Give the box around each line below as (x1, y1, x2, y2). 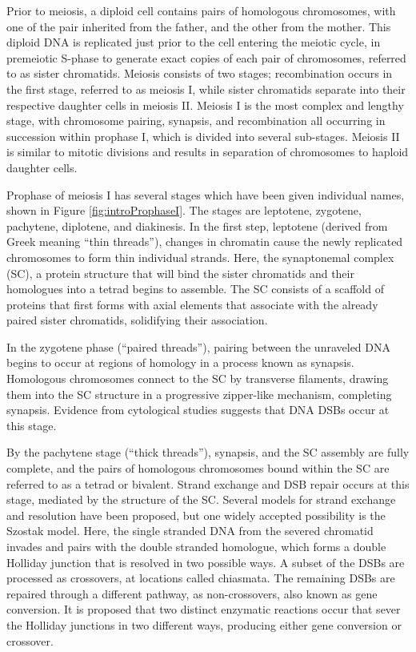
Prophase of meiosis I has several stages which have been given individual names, (6, 186, 405, 203)
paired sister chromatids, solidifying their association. (6, 312, 268, 328)
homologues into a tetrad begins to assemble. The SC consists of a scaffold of (6, 280, 384, 297)
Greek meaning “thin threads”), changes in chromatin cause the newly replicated (6, 233, 403, 250)
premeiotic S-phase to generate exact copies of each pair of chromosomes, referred (6, 49, 406, 66)
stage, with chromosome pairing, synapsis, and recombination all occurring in (6, 112, 386, 129)
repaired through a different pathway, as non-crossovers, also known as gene (6, 585, 378, 602)
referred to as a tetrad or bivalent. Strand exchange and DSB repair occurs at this (6, 475, 410, 492)
